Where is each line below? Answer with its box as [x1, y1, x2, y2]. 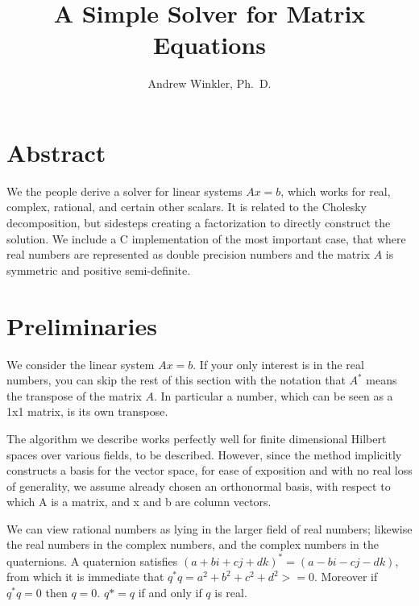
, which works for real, [280, 182, 391, 199]
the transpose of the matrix [6, 387, 142, 404]
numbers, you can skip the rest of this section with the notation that [6, 371, 346, 388]
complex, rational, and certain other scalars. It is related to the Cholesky [6, 198, 367, 215]
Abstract [6, 135, 106, 168]
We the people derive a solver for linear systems [6, 182, 243, 199]
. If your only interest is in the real [193, 355, 364, 372]
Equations [153, 28, 266, 61]
